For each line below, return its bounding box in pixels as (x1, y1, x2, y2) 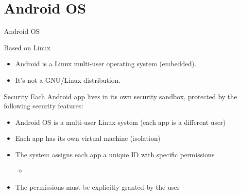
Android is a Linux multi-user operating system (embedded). (15, 59, 197, 69)
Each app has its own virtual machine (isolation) (15, 133, 161, 143)
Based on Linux (4, 42, 51, 52)
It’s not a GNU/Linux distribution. (15, 75, 120, 85)
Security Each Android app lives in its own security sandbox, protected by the (4, 91, 237, 101)
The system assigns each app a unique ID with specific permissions (15, 149, 215, 159)
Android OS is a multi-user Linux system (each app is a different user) (15, 117, 226, 127)
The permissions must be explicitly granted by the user (15, 182, 180, 192)
